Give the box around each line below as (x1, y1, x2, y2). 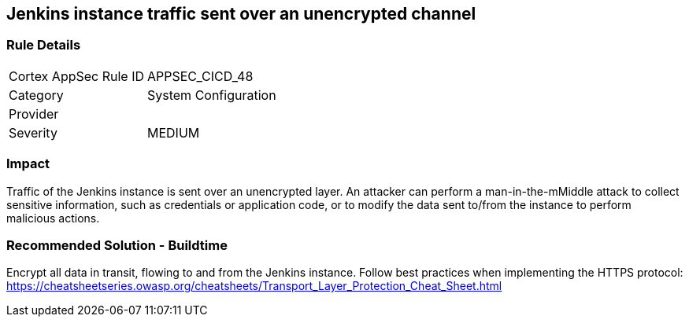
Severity (9, 124, 57, 141)
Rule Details (6, 37, 81, 53)
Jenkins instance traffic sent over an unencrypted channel (6, 4, 476, 24)
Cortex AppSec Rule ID (9, 68, 145, 84)
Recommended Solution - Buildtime (6, 237, 228, 253)
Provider (9, 105, 59, 122)
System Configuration (147, 86, 276, 103)
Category (9, 86, 64, 103)
